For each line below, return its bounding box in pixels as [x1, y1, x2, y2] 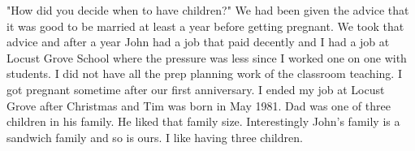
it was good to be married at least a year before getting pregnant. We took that [6, 17, 404, 34]
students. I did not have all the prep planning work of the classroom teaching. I [6, 65, 402, 82]
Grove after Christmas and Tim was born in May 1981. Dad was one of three [6, 97, 391, 114]
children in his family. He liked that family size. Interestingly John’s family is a [6, 113, 400, 130]
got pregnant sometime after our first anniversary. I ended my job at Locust [6, 80, 385, 97]
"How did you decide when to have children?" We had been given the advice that [6, 2, 409, 18]
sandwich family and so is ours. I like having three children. [6, 128, 303, 145]
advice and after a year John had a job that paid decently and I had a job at [6, 33, 390, 50]
